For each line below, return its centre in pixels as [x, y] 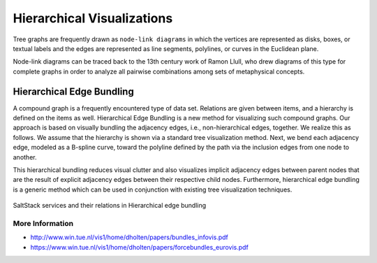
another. [25, 157]
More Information [43, 223]
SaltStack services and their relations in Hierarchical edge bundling [110, 206]
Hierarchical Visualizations [93, 18]
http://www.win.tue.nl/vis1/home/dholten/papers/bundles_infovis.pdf [129, 237]
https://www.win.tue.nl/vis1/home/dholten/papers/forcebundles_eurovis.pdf [140, 247]
